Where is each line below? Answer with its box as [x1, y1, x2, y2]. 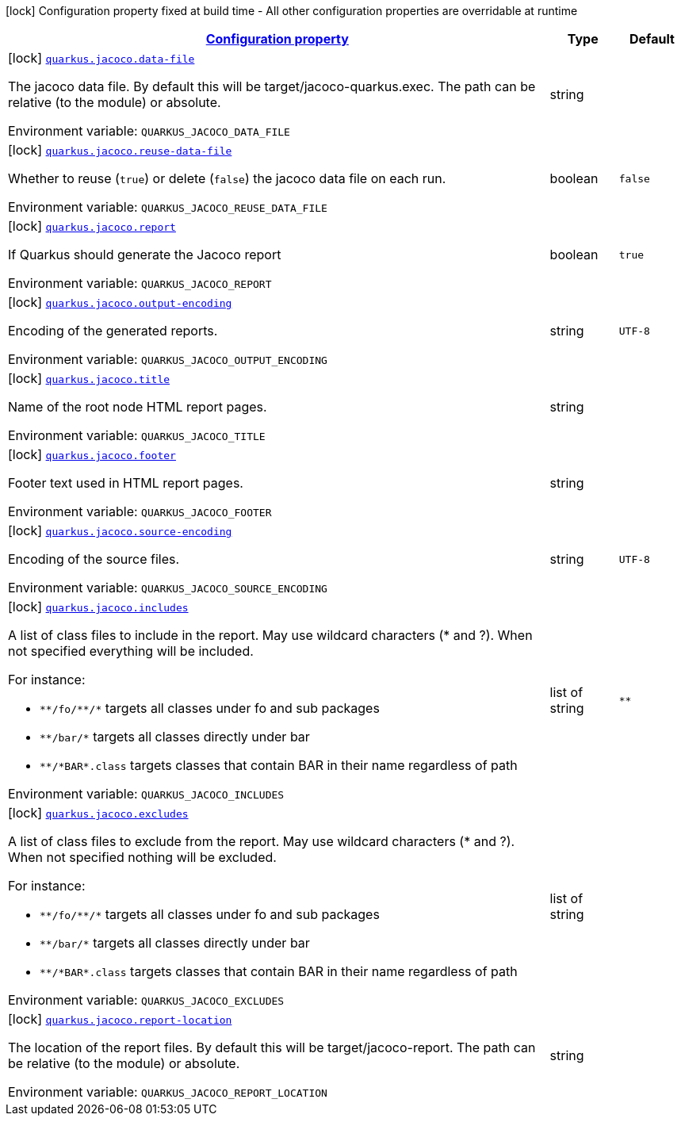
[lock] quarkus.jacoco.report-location [8, 1011, 232, 1027]
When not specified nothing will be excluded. [8, 849, 277, 865]
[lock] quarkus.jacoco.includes [8, 599, 189, 615]
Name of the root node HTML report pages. [8, 399, 267, 415]
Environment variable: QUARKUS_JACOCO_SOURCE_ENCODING [8, 580, 327, 595]
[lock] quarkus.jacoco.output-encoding [8, 294, 232, 310]
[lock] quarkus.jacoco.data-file [8, 50, 195, 66]
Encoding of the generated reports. [8, 323, 218, 339]
